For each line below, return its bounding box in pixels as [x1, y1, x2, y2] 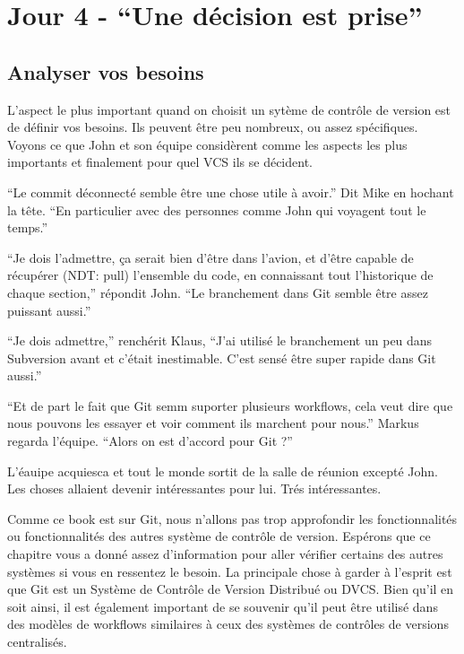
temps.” [7, 218, 48, 237]
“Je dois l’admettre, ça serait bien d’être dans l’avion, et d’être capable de [7, 248, 414, 266]
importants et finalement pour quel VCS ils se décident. [7, 153, 313, 171]
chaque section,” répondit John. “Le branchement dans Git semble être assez [7, 283, 428, 301]
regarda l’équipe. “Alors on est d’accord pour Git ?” [7, 432, 293, 450]
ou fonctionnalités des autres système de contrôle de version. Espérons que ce [7, 527, 431, 545]
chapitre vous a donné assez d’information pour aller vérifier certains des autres [7, 545, 443, 563]
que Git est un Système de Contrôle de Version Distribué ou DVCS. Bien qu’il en [7, 580, 454, 598]
